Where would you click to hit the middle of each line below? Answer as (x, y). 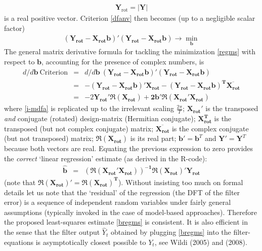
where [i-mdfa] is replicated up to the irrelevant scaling (89, 108)
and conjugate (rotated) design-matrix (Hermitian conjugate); (100, 118)
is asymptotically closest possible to (91, 242)
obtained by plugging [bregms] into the (171, 232)
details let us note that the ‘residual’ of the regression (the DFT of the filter (122, 192)
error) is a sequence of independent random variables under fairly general (118, 202)
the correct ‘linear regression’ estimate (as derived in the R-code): (106, 158)
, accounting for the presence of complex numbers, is (123, 62)
